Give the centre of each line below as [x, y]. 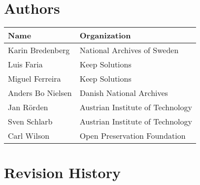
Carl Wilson [29, 136]
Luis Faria [25, 64]
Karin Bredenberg [39, 50]
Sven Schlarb [30, 122]
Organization [105, 35]
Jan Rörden [28, 107]
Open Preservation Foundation [133, 136]
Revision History [62, 172]
